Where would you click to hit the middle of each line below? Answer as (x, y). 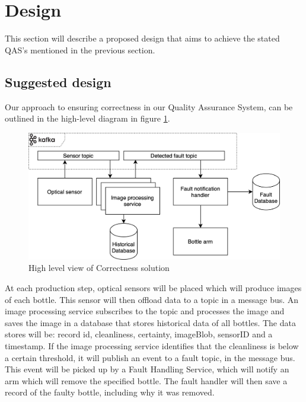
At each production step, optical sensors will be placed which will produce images (153, 287)
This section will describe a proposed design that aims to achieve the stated (142, 38)
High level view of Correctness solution (99, 268)
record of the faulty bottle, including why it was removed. (110, 392)
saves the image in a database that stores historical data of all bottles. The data (150, 322)
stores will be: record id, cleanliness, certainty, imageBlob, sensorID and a (139, 334)
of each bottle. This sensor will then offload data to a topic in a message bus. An (152, 299)
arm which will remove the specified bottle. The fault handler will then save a (146, 380)
